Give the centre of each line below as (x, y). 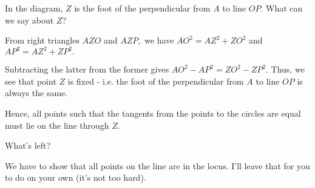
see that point (31, 81)
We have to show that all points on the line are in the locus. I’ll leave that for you (157, 165)
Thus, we (288, 69)
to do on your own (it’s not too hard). (76, 177)
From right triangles (42, 40)
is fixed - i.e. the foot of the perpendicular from (156, 81)
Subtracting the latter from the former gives (87, 69)
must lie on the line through (57, 125)
